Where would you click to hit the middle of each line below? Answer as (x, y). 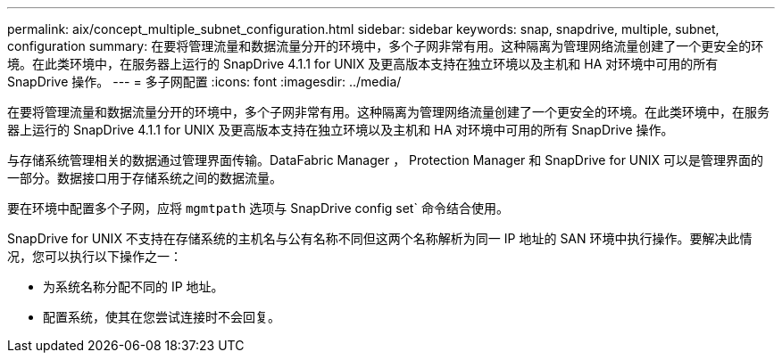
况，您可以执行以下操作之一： (95, 256)
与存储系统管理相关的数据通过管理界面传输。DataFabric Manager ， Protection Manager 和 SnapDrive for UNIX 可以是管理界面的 (386, 160)
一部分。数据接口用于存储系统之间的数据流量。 (145, 178)
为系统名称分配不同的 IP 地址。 (133, 286)
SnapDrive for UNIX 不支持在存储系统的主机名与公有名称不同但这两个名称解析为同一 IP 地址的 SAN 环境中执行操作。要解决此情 (380, 238)
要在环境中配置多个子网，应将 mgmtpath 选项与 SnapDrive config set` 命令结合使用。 (258, 208)
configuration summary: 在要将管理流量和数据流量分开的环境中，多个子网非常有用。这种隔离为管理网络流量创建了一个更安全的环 (386, 46)
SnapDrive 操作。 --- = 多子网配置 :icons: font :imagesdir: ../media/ (204, 82)
